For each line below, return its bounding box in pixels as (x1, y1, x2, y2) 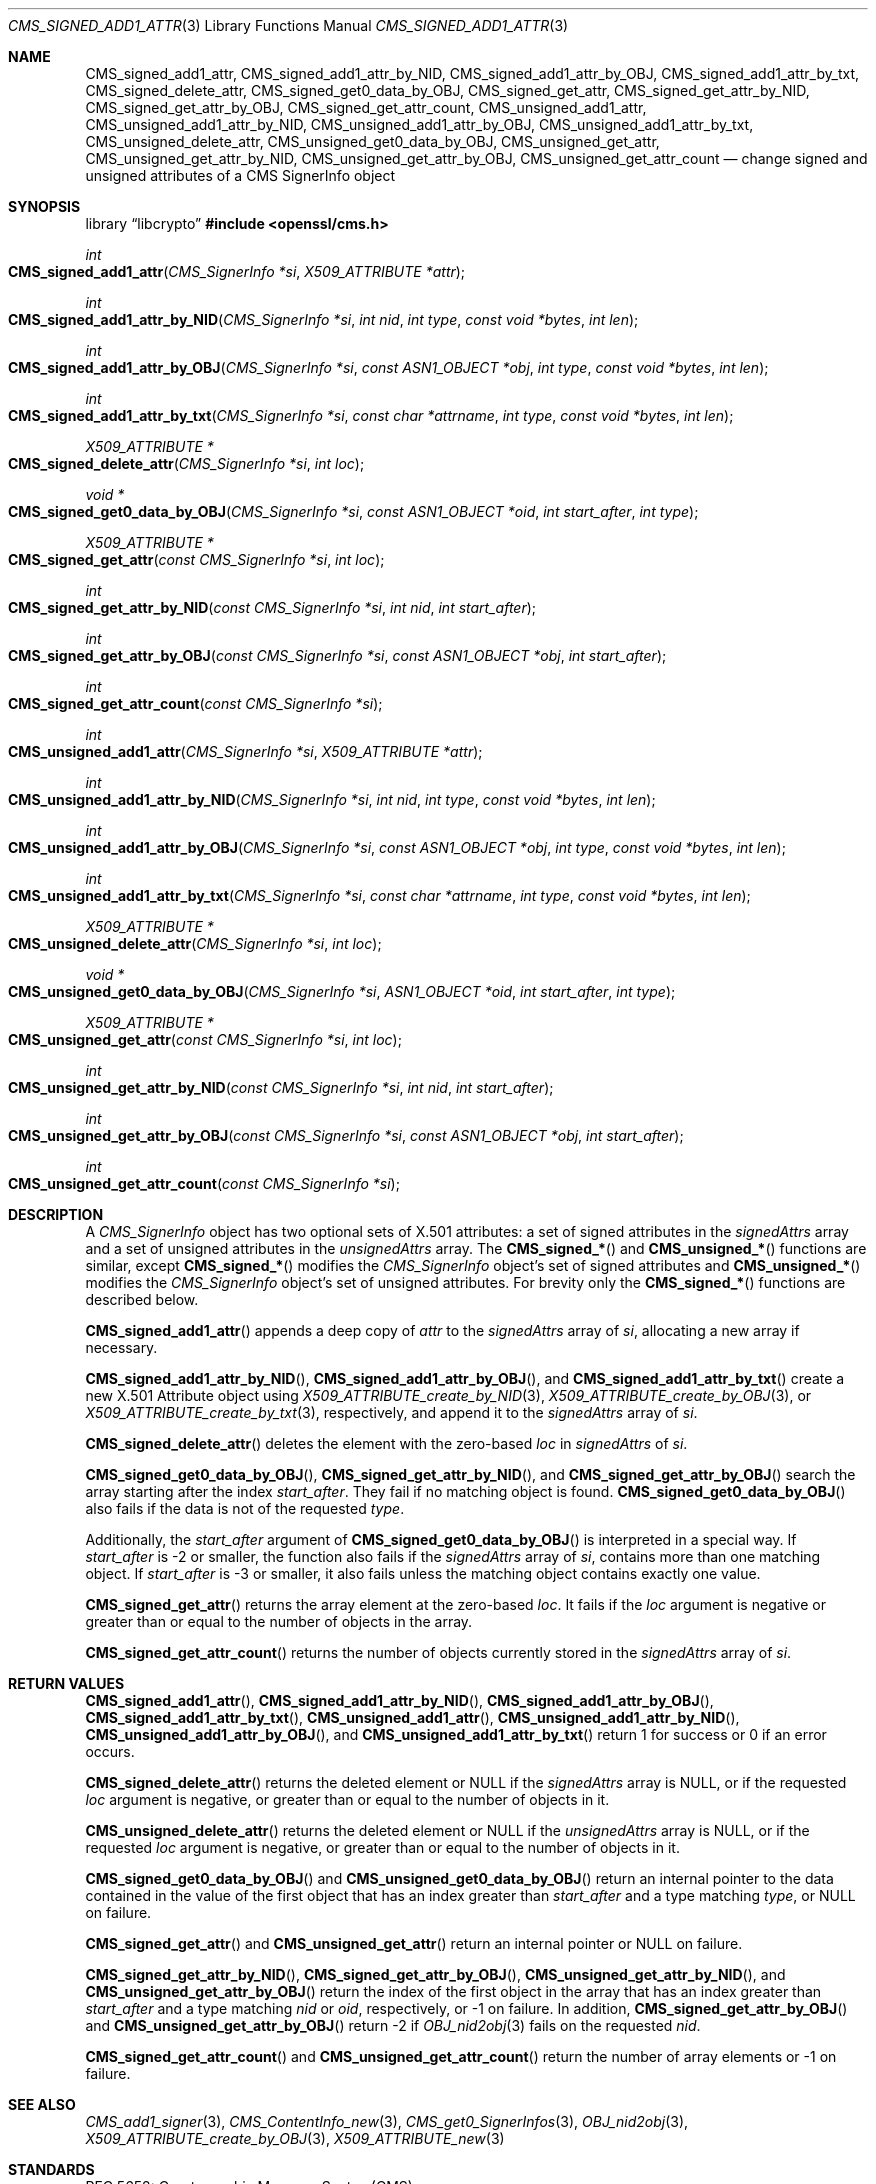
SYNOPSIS (8, 198, 81, 215)
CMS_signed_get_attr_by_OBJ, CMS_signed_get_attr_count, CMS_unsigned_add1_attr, (85, 99, 647, 116)
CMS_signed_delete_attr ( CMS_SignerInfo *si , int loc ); (8, 455, 365, 472)
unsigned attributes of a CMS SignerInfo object (85, 167, 396, 184)
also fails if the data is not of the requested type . (85, 1500, 405, 1517)
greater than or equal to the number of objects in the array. (85, 1613, 473, 1630)
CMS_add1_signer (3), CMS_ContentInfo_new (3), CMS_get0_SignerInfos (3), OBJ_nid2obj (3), (85, 2113, 689, 2130)
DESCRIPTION (8, 1206, 104, 1223)
